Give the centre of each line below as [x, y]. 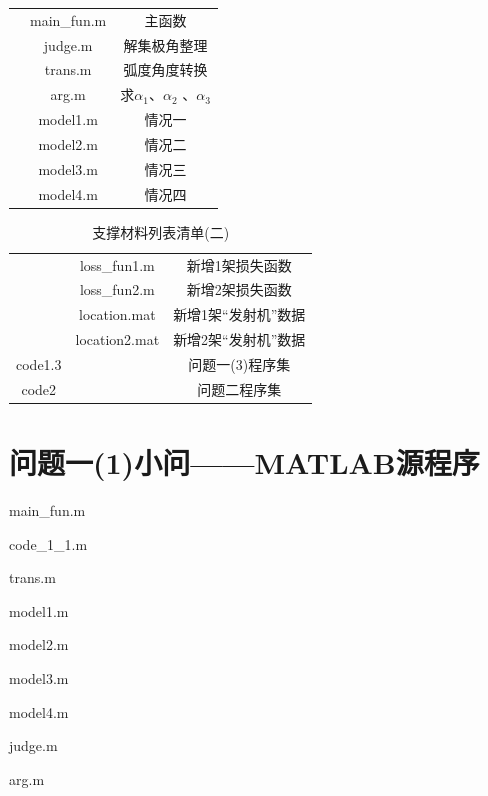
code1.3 [39, 363]
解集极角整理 [165, 44]
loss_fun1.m [117, 264]
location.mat [117, 314]
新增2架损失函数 [239, 289]
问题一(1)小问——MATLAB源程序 [244, 462]
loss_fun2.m [117, 289]
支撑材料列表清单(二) [161, 231]
